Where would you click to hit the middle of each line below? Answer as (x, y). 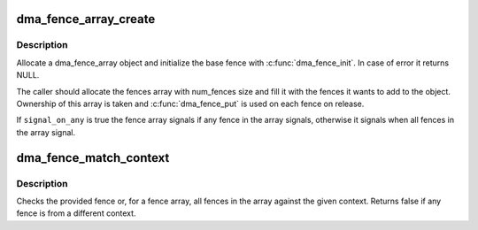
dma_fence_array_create (86, 19)
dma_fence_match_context (93, 158)
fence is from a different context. (76, 213)
